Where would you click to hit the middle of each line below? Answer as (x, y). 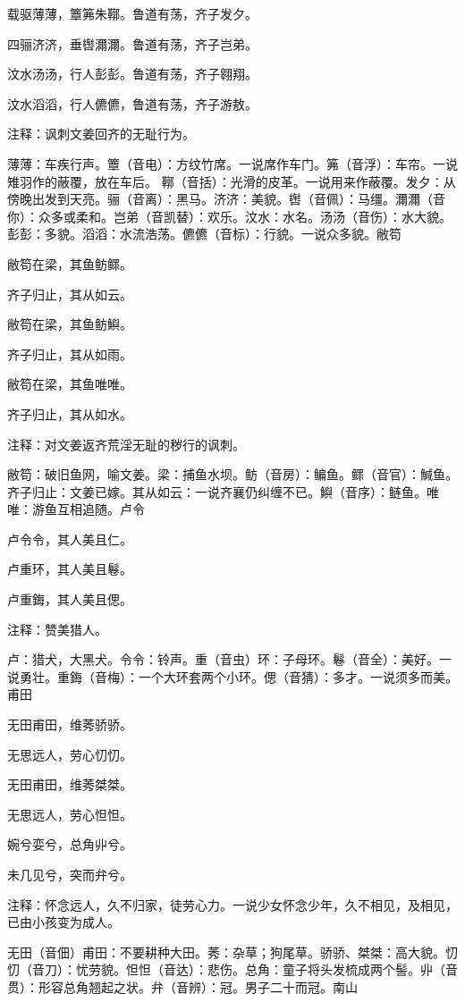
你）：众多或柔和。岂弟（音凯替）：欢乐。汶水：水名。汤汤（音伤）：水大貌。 (229, 216)
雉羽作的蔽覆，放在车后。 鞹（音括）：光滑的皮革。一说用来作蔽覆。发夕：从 (232, 181)
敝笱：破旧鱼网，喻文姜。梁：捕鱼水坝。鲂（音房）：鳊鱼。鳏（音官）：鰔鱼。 (232, 474)
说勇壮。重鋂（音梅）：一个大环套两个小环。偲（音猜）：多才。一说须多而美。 (232, 676)
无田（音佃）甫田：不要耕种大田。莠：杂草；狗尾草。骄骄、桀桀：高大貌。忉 (232, 951)
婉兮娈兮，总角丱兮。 (70, 844)
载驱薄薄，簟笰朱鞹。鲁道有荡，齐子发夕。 (132, 13)
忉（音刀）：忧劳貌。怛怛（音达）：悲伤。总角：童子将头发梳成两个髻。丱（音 (232, 969)
